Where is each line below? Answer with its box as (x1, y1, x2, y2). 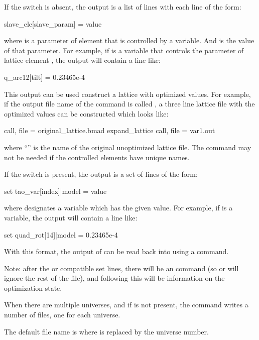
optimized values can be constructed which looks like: (4, 108, 169, 119)
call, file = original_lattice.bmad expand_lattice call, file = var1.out (4, 125, 215, 136)
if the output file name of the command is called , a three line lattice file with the (4, 98, 255, 109)
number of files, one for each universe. (4, 309, 120, 320)
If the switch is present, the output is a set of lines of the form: (4, 169, 198, 179)
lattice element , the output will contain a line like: (4, 55, 161, 65)
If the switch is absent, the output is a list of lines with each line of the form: (4, 2, 241, 12)
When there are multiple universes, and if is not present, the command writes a (4, 299, 248, 310)
